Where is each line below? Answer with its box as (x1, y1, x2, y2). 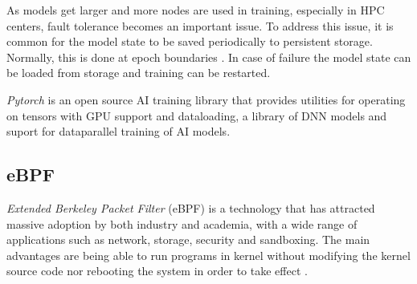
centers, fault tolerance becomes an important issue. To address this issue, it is (6, 17, 394, 34)
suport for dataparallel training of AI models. (6, 123, 231, 140)
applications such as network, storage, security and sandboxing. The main (6, 231, 370, 248)
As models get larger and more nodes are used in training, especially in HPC (6, 2, 385, 18)
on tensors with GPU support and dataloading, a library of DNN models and (6, 107, 387, 124)
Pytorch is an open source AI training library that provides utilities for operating (6, 91, 406, 108)
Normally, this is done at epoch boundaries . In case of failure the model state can (6, 48, 411, 65)
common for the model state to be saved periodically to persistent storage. (6, 33, 373, 50)
